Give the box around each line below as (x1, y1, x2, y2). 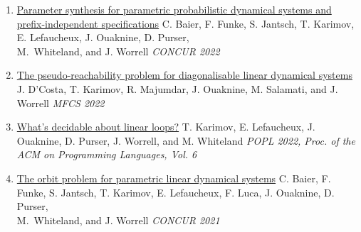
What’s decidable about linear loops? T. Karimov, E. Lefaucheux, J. (16, 119, 315, 134)
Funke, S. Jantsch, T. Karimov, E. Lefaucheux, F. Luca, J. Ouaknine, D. (16, 184, 335, 199)
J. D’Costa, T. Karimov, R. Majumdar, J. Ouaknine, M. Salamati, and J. (16, 81, 338, 96)
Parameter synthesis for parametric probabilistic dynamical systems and (16, 2, 332, 16)
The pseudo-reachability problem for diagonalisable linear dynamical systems (16, 67, 352, 82)
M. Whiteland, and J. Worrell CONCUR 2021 (16, 212, 220, 227)
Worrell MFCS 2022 (16, 95, 105, 110)
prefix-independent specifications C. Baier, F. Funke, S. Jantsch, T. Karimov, (16, 16, 355, 31)
